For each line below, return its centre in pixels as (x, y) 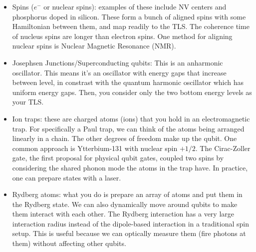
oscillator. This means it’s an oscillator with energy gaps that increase (119, 72)
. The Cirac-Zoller (223, 148)
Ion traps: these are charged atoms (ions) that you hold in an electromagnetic (131, 118)
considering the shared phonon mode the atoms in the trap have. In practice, (130, 167)
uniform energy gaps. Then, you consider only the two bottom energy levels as (132, 92)
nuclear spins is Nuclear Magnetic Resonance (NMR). (94, 46)
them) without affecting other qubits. (69, 243)
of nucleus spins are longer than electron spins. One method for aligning (122, 36)
